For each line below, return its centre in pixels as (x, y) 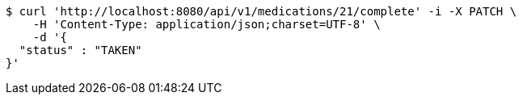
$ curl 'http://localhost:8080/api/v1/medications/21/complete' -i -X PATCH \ (261, 11)
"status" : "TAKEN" (80, 50)
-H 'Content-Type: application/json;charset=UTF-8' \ (207, 24)
